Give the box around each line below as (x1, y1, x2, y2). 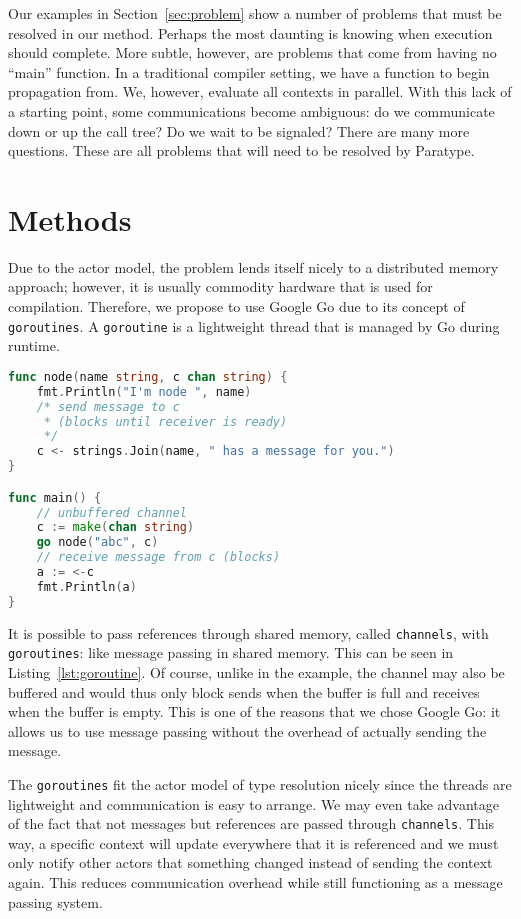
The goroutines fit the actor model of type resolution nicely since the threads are (8, 773, 512, 794)
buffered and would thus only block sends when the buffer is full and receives (8, 681, 480, 702)
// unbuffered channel (36, 505, 187, 520)
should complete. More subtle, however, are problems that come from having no (8, 42, 497, 63)
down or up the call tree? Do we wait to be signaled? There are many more (8, 120, 470, 141)
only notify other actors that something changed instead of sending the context (8, 852, 493, 873)
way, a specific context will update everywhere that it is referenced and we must (8, 832, 499, 853)
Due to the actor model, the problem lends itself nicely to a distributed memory (8, 256, 499, 277)
